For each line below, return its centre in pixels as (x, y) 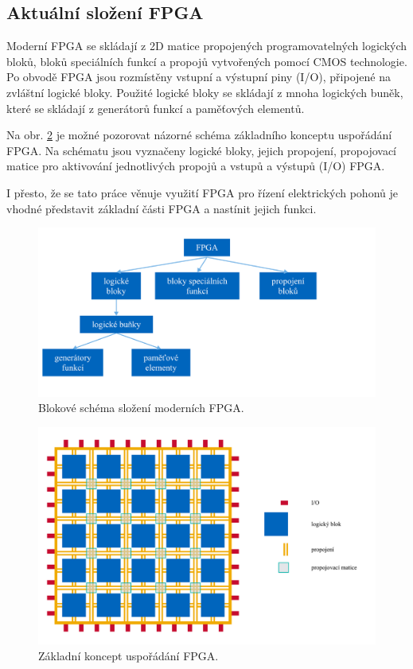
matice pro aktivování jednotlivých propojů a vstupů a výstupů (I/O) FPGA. (196, 166)
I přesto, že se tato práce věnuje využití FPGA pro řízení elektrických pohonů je (202, 192)
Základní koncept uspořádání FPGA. (129, 655)
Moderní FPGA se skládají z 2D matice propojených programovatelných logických (207, 46)
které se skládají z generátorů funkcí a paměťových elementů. (156, 108)
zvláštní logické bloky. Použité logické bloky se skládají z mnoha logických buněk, (205, 92)
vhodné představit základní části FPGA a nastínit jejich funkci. (162, 208)
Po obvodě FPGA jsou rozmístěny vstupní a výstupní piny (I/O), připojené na (199, 77)
